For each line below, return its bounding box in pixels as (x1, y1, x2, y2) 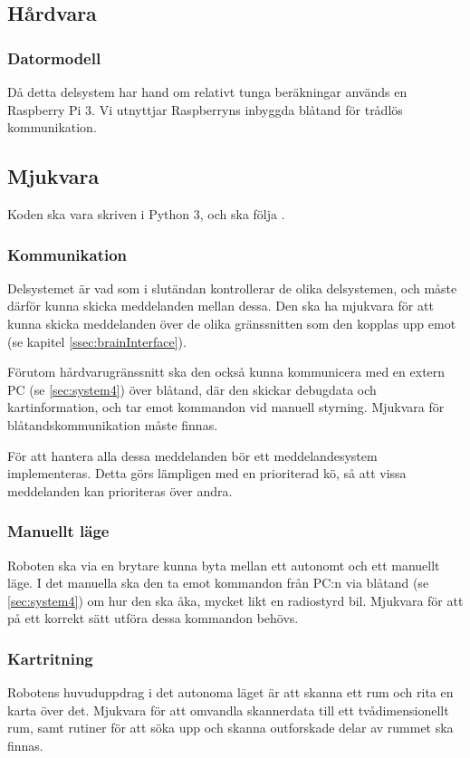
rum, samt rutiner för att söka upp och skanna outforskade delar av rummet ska (7, 718, 454, 737)
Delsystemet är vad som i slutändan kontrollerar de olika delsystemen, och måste (7, 278, 457, 297)
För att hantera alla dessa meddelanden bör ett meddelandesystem (7, 446, 378, 465)
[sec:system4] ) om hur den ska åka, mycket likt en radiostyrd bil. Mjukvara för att (7, 590, 464, 609)
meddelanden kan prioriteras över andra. (7, 481, 233, 500)
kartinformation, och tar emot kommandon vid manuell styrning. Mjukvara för (7, 398, 445, 417)
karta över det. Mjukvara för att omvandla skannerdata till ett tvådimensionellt (7, 700, 449, 719)
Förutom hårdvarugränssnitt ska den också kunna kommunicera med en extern (7, 362, 446, 381)
